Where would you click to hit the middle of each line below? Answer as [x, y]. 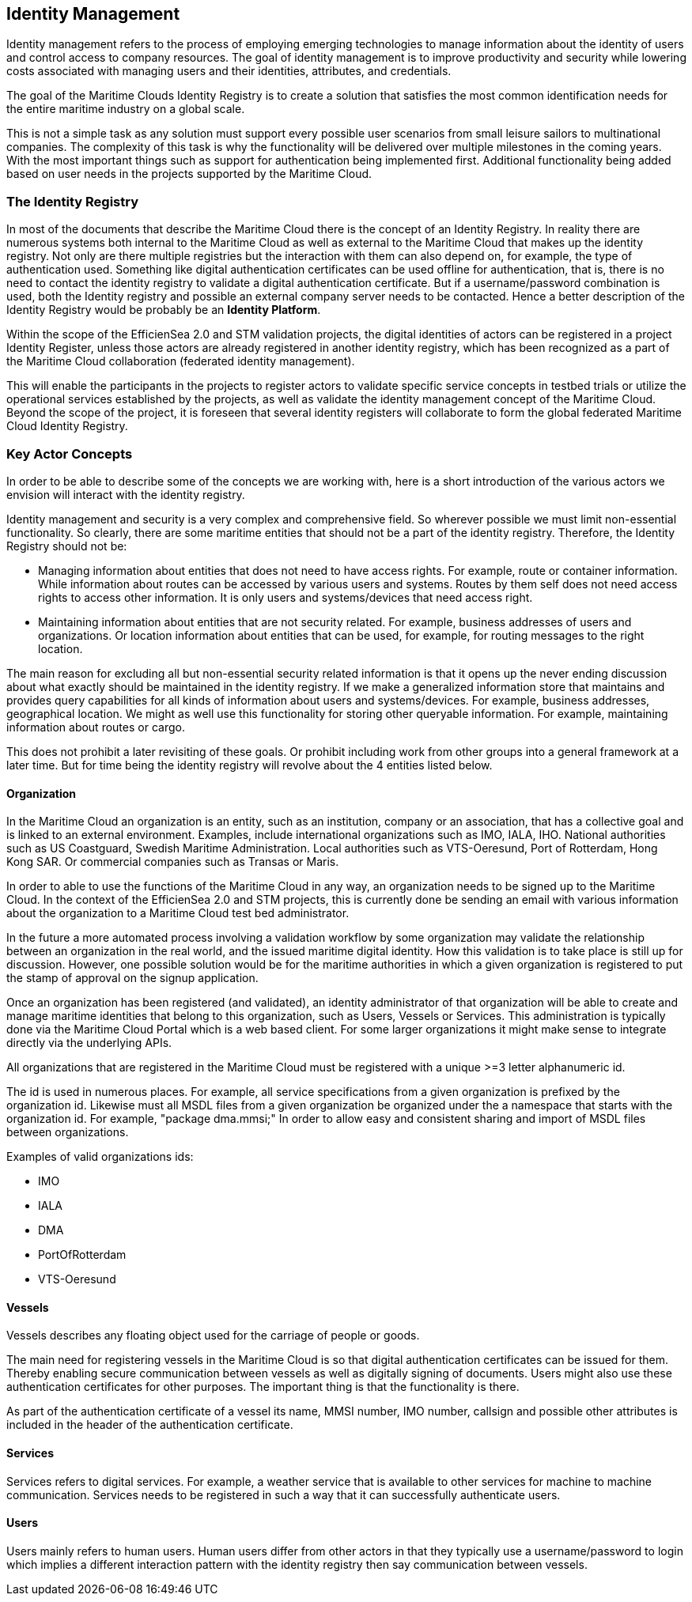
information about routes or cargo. [96, 727]
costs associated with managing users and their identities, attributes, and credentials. [229, 71]
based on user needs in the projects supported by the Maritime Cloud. [189, 174]
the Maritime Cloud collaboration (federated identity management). [181, 361]
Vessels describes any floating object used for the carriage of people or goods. [213, 1336]
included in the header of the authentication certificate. [150, 1425]
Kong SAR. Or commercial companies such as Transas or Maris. [173, 862]
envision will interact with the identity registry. [126, 494]
